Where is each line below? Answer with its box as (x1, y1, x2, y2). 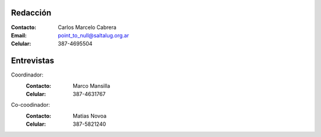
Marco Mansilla (73, 82, 111, 89)
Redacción (11, 8, 52, 18)
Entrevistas (11, 56, 55, 66)
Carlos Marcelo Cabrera (58, 24, 117, 31)
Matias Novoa (73, 112, 107, 119)
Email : (11, 31, 27, 39)
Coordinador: (11, 71, 44, 78)
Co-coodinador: (11, 101, 51, 109)
